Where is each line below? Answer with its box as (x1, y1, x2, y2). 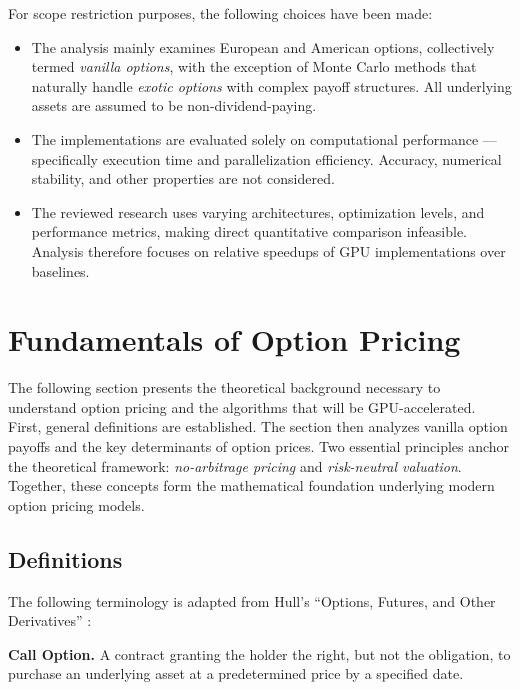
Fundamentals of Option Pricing (8, 319, 461, 360)
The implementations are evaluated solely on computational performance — (31, 128, 497, 149)
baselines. (31, 260, 90, 281)
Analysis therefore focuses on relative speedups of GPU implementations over (31, 240, 506, 261)
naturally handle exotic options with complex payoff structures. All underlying (31, 75, 512, 96)
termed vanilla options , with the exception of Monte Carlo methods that (31, 56, 477, 77)
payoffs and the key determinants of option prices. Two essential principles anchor (8, 436, 510, 457)
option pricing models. (8, 494, 145, 515)
